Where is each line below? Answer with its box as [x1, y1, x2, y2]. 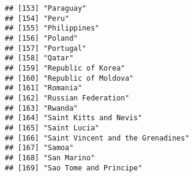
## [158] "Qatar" [5, 54, 74, 63]
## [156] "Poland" [5, 33, 78, 42]
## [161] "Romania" [5, 84, 82, 93]
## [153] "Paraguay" [5, 4, 87, 13]
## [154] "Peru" [5, 14, 70, 23]
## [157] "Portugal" [5, 44, 87, 53]
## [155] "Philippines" [5, 24, 99, 33]
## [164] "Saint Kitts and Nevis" [5, 114, 143, 123]
